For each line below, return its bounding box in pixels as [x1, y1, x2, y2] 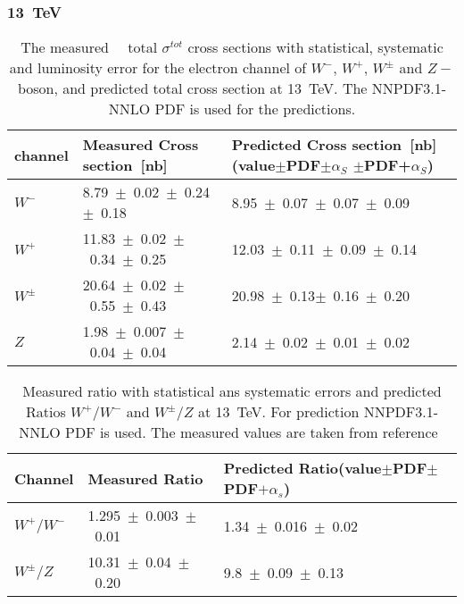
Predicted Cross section [231, 134, 402, 155]
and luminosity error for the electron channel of [9, 57, 307, 79]
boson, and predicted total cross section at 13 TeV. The [17, 78, 368, 99]
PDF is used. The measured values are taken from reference [65, 422, 438, 443]
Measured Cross [82, 134, 199, 155]
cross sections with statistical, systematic [187, 37, 443, 58]
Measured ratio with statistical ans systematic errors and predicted [22, 381, 442, 402]
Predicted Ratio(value [223, 457, 382, 479]
